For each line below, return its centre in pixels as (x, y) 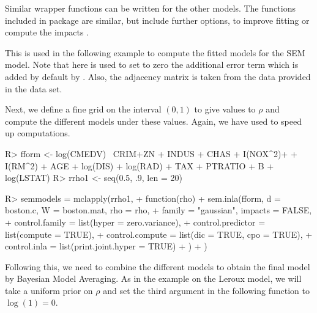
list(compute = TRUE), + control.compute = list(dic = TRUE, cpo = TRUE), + (159, 234)
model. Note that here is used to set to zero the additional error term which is (152, 64)
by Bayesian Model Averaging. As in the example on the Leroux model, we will (153, 278)
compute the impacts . (47, 32)
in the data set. (34, 88)
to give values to (225, 109)
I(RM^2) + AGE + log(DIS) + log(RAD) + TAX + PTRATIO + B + (140, 165)
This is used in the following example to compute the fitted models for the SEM (155, 52)
